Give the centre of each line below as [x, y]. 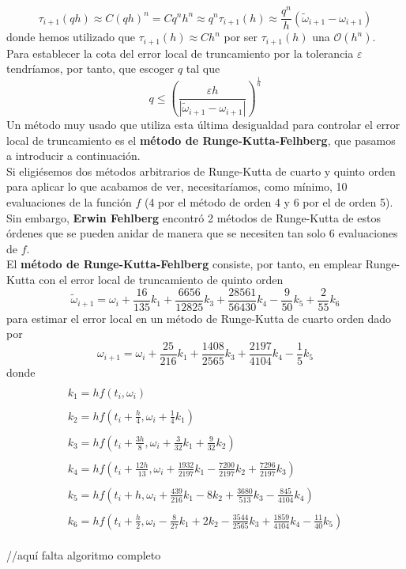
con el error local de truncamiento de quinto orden [161, 280]
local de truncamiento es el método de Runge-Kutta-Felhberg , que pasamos [201, 140]
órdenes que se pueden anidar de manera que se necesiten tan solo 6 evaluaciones [202, 233]
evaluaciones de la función [69, 202]
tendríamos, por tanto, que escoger [90, 68]
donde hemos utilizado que [71, 37]
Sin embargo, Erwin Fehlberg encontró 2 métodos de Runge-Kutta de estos [194, 217]
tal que [203, 68]
